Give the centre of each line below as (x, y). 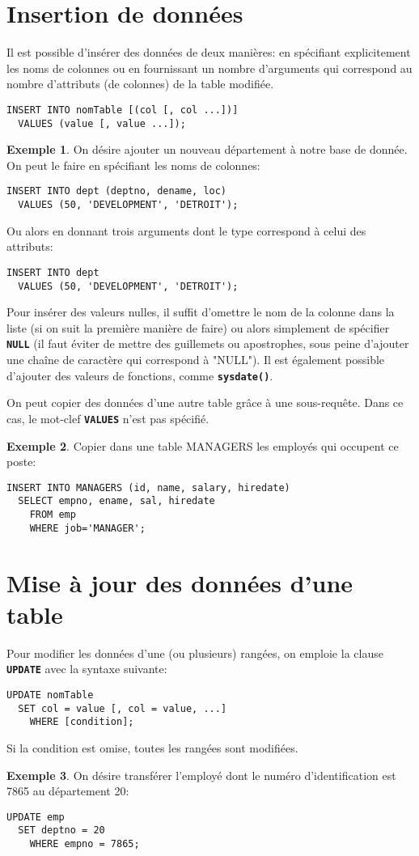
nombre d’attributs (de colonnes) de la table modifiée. (140, 84)
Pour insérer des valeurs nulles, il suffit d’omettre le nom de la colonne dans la (201, 312)
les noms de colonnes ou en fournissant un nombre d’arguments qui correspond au (209, 68)
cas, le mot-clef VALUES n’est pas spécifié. (108, 418)
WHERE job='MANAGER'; (87, 528)
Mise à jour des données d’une (180, 582)
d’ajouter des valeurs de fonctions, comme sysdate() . (140, 375)
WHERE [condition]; (82, 722)
